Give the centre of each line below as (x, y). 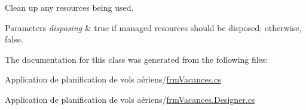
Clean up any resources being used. (69, 7)
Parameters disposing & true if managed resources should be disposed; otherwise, (153, 27)
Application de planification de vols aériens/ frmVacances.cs (113, 79)
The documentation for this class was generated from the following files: (137, 59)
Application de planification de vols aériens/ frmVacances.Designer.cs (130, 99)
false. (14, 39)
